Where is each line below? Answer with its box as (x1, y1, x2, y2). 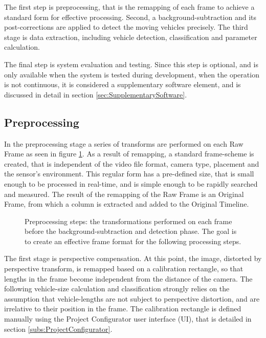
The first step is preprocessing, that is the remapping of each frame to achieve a (4, 2, 255, 12)
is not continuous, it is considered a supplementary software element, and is (4, 79, 241, 90)
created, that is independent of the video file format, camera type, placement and (4, 158, 259, 169)
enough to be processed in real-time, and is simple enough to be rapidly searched (4, 178, 258, 189)
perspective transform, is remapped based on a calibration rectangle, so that (4, 263, 243, 274)
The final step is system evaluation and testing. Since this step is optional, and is (4, 58, 258, 69)
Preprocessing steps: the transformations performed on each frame (25, 215, 232, 226)
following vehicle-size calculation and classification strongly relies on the (4, 283, 230, 294)
